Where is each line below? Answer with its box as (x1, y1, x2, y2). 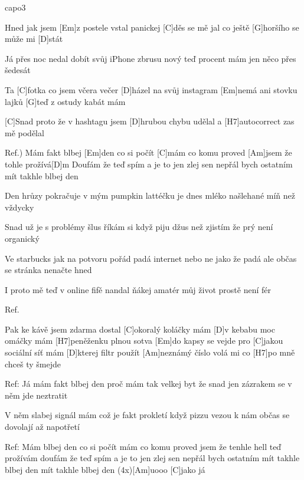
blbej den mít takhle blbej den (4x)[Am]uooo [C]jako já (5, 463, 205, 475)
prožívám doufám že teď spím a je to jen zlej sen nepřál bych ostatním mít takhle (5, 452, 300, 464)
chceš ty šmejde (5, 357, 61, 370)
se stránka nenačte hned (5, 264, 92, 276)
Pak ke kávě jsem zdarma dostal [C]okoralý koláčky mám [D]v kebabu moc (5, 323, 275, 335)
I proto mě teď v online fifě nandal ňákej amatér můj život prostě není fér (5, 283, 271, 295)
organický (5, 232, 40, 244)
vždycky (5, 200, 34, 213)
